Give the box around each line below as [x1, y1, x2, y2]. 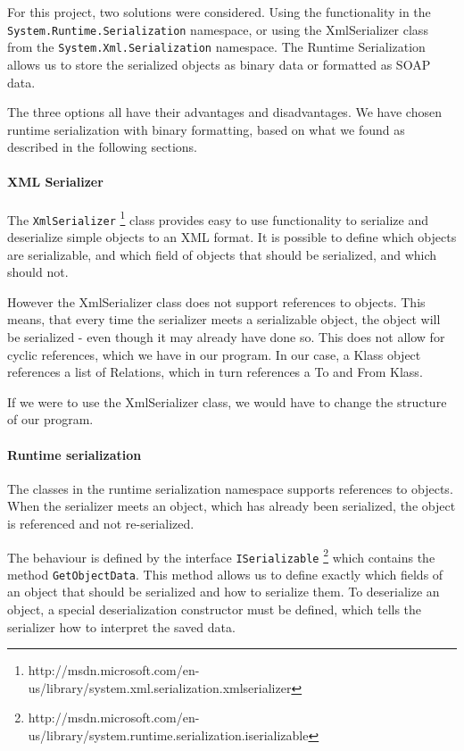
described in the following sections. [7, 138, 197, 156]
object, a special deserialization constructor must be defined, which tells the [7, 600, 422, 619]
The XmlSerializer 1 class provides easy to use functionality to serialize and [7, 207, 428, 229]
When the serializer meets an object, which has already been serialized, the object [7, 496, 456, 515]
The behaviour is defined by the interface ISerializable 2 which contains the [7, 545, 435, 566]
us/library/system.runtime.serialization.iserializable [28, 726, 309, 745]
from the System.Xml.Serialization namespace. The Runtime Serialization [7, 38, 426, 56]
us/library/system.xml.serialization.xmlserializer [28, 678, 292, 697]
